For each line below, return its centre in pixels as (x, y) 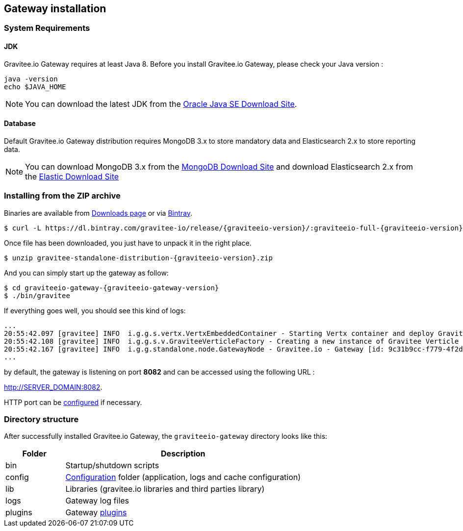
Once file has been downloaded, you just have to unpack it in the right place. (128, 243)
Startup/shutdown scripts (112, 466)
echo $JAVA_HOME (35, 87)
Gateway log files (97, 501)
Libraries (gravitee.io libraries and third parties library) (165, 489)
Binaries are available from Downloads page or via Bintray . (98, 213)
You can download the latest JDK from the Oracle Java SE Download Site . (161, 104)
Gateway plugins (96, 513)
